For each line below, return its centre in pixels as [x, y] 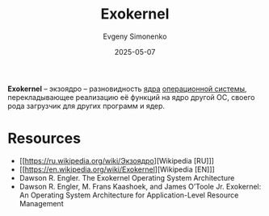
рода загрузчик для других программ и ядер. [86, 106]
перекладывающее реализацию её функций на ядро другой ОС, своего [131, 97]
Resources [44, 139]
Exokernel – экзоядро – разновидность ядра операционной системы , [127, 89]
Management [41, 203]
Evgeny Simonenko [135, 36]
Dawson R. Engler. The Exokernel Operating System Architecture [127, 177]
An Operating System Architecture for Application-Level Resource [129, 195]
